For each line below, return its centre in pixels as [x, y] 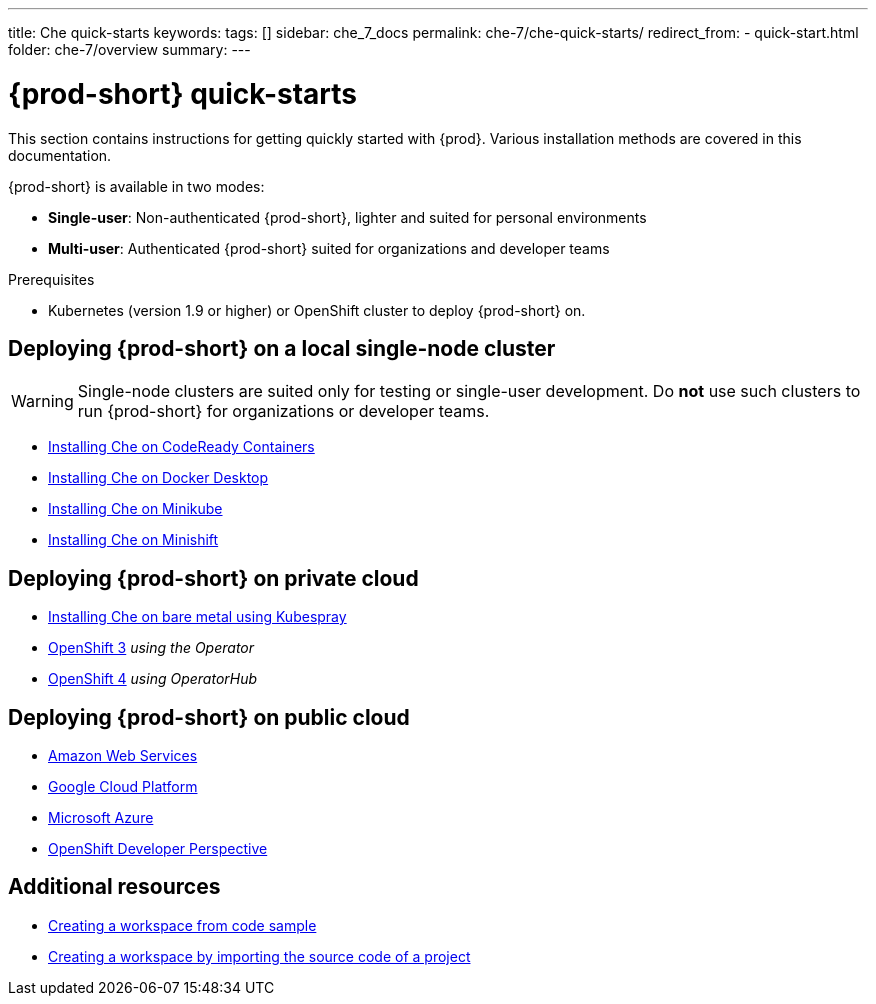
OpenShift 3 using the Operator [151, 648]
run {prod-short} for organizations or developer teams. [283, 411]
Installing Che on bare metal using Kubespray [197, 617]
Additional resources [114, 887]
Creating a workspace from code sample [182, 925]
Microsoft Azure [101, 818]
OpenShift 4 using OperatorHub [153, 679]
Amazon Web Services [123, 756]
